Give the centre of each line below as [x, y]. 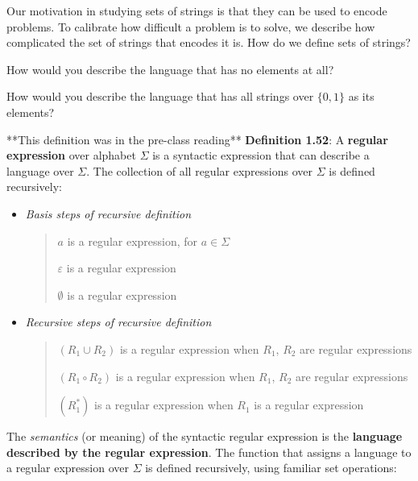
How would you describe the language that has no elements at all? [170, 69]
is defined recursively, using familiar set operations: [271, 468]
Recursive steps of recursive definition [118, 322]
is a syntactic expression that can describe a [261, 155]
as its [361, 96]
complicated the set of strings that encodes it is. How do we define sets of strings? [209, 42]
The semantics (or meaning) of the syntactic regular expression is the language [205, 436]
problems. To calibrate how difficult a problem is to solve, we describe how [191, 26]
